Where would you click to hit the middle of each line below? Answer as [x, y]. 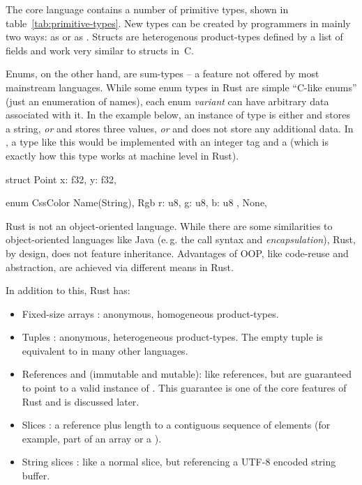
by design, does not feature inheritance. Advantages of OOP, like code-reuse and [177, 253]
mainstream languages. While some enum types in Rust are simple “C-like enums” [181, 87]
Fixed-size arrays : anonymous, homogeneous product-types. [150, 313]
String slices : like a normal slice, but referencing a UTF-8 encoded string [179, 462]
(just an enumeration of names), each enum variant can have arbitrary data [167, 101]
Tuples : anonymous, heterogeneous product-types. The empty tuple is [172, 337]
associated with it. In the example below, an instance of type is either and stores [178, 115]
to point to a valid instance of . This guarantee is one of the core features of [184, 388]
